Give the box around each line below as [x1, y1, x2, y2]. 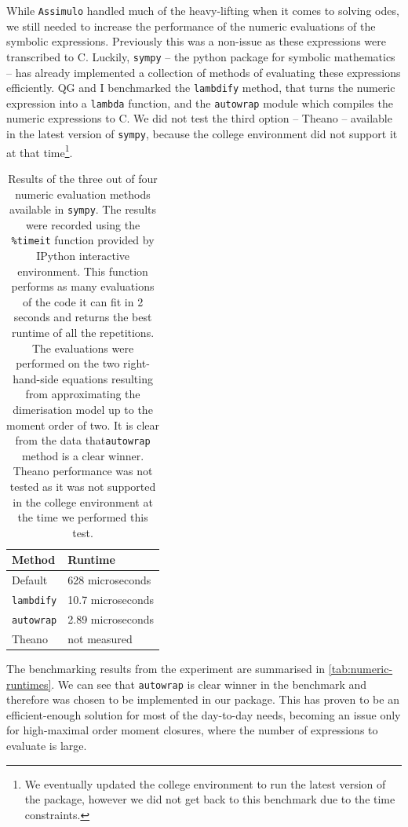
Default [12, 572, 48, 588]
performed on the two [16, 355, 120, 371]
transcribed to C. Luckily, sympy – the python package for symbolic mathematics [6, 48, 395, 64]
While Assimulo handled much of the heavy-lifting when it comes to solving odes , [6, 2, 399, 18]
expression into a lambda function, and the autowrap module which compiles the [6, 94, 393, 111]
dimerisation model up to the [13, 401, 153, 417]
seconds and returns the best [13, 309, 152, 325]
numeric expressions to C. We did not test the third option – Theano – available [6, 110, 392, 126]
